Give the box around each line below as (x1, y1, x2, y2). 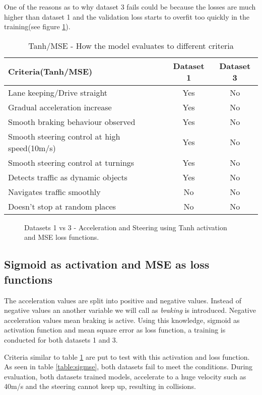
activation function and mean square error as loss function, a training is (4, 324, 226, 335)
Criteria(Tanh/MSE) (8, 65, 93, 78)
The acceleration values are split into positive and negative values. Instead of (4, 295, 241, 305)
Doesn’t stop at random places (8, 200, 116, 212)
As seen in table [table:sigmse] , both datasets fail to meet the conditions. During (4, 361, 253, 372)
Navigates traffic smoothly (8, 185, 101, 197)
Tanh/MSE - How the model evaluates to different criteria (28, 39, 234, 51)
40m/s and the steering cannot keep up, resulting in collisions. (4, 381, 196, 391)
